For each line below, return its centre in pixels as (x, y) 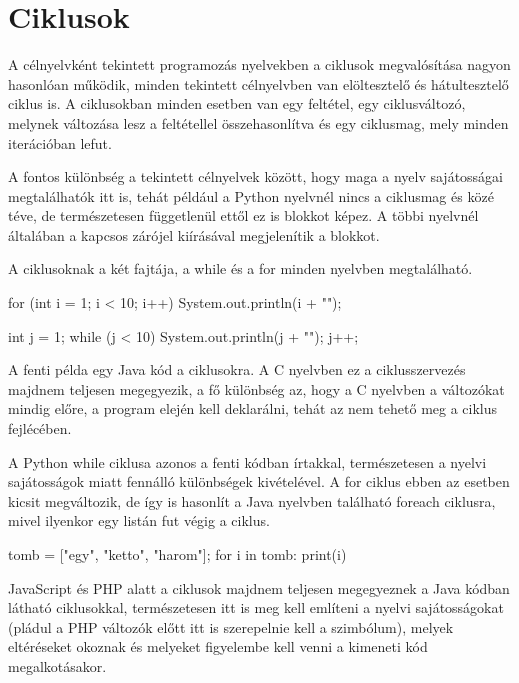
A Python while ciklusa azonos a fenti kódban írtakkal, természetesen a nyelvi (247, 461)
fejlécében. (40, 428)
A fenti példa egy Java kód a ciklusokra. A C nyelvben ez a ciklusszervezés (237, 369)
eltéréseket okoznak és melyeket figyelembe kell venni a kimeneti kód (218, 646)
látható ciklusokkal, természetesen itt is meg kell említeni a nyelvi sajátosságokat (256, 607)
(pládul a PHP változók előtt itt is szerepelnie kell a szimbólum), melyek (231, 626)
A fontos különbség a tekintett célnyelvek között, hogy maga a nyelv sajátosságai (256, 176)
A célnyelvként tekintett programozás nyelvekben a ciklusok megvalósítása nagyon (259, 64)
